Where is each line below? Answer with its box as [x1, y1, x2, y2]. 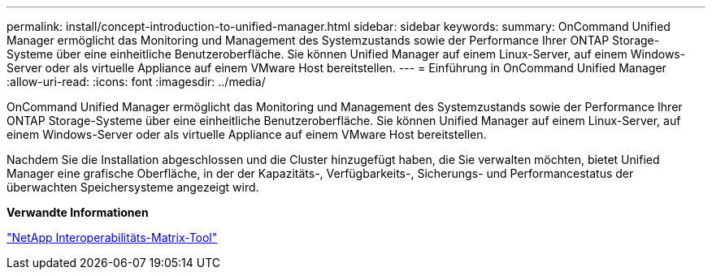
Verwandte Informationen [7, 205, 149, 219]
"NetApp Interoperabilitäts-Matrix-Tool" [7, 231, 218, 244]
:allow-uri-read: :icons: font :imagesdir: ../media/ [7, 75, 266, 88]
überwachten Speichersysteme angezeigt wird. [7, 180, 259, 194]
